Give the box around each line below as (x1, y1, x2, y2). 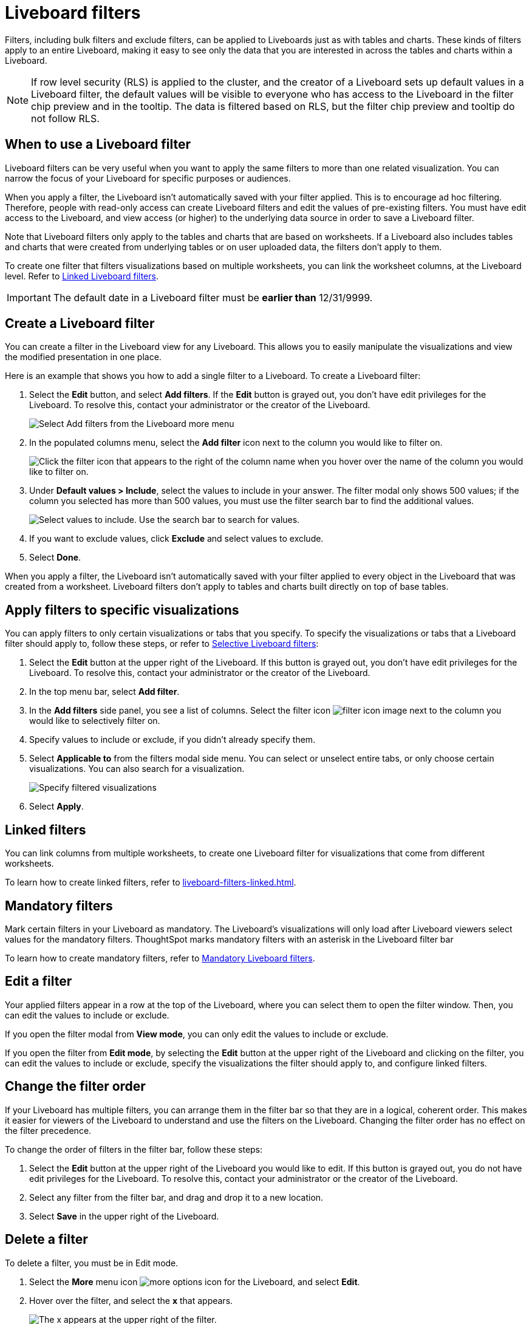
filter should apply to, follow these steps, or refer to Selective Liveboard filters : (5, 638, 319, 649)
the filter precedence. (5, 1125, 92, 1136)
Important (7, 291, 51, 304)
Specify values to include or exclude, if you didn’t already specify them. (29, 734, 316, 745)
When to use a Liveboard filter (5, 137, 191, 152)
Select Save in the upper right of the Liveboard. (29, 1210, 219, 1221)
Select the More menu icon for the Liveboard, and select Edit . (29, 1276, 360, 1287)
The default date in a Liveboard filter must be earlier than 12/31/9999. (53, 291, 373, 304)
